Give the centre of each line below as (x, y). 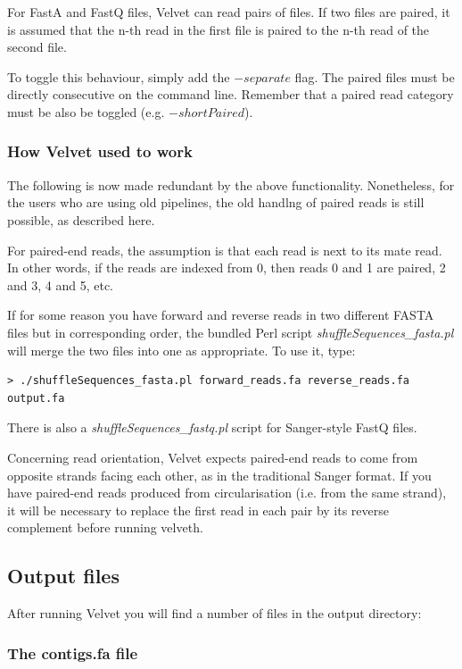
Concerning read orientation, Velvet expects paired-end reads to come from (213, 457)
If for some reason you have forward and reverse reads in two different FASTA (221, 315)
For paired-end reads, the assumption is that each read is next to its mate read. (225, 250)
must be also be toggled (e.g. (86, 111)
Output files (63, 576)
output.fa (36, 398)
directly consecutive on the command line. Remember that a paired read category (231, 94)
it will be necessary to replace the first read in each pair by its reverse (198, 510)
